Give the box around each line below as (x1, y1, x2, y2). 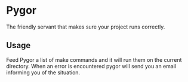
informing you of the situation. (6, 69, 81, 76)
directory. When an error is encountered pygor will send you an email (6, 62, 177, 70)
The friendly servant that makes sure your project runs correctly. (6, 23, 165, 30)
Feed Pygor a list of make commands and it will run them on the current (6, 56, 182, 63)
